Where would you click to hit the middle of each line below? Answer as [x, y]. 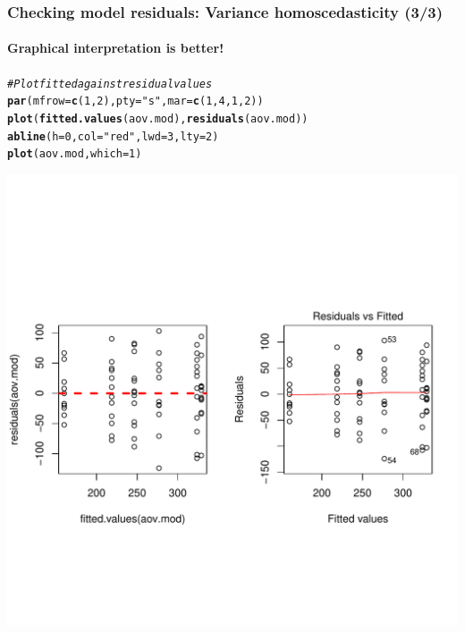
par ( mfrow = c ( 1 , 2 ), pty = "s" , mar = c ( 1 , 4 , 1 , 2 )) [135, 101]
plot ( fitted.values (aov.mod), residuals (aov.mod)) [158, 118]
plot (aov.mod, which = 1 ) [75, 154]
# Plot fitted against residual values [110, 84]
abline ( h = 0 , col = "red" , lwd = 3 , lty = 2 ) [113, 136]
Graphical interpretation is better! [116, 48]
